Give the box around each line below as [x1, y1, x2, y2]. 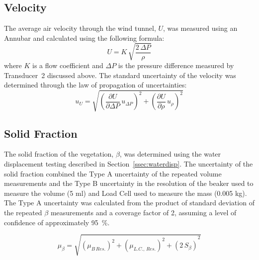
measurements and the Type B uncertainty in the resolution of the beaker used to [4, 178, 254, 188]
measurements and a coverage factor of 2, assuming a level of [50, 207, 237, 218]
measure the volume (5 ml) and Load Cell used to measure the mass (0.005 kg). [4, 187, 247, 198]
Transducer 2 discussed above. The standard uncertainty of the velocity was [4, 70, 236, 80]
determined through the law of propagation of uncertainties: [4, 80, 187, 90]
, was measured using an [163, 23, 238, 33]
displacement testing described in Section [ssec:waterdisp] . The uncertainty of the [4, 159, 253, 169]
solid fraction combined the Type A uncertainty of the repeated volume [4, 168, 222, 178]
